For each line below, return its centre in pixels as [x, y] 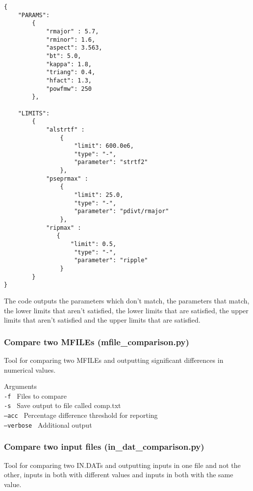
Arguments [21, 386]
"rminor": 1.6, [71, 40]
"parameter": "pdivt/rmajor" [122, 211]
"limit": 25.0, [99, 195]
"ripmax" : [63, 228]
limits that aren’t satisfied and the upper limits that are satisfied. [102, 320]
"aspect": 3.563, [74, 48]
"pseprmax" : [67, 178]
